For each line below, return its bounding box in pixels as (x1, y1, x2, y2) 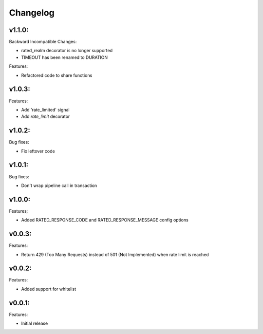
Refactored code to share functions (21, 72, 93, 78)
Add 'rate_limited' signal (21, 107, 70, 112)
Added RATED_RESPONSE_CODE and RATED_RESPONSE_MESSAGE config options (21, 217, 188, 223)
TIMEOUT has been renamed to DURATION (21, 54, 108, 60)
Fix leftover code (21, 148, 56, 154)
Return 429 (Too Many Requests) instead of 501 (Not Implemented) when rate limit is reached (21, 251, 209, 258)
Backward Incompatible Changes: (9, 39, 77, 45)
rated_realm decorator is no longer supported (21, 48, 113, 54)
